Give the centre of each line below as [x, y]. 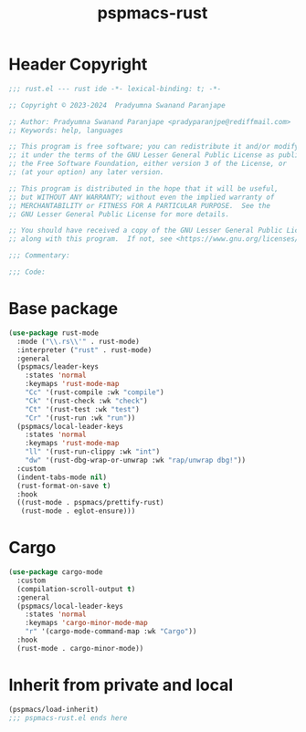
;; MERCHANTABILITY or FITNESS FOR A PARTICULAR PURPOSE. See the [140, 205]
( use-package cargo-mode [56, 572]
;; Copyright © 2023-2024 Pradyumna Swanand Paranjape [117, 105]
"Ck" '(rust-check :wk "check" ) [86, 401]
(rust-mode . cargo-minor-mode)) [80, 648]
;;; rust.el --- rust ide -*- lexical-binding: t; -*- [115, 89]
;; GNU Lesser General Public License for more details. [119, 214]
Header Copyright [78, 64]
